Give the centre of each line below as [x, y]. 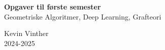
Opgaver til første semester [53, 6]
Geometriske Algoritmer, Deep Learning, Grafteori [83, 16]
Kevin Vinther [26, 33]
